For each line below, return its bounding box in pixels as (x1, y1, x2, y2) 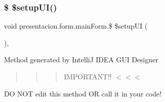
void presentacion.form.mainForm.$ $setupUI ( (4, 21, 147, 31)
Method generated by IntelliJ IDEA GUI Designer (4, 54, 158, 65)
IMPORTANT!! (64, 71, 112, 81)
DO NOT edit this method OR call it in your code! (4, 88, 161, 98)
